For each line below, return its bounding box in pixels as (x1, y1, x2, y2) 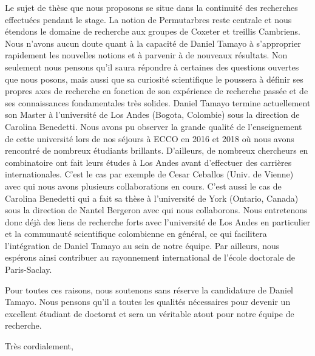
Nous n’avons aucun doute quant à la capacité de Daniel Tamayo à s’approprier (5, 36, 301, 49)
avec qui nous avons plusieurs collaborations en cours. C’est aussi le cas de (5, 179, 282, 192)
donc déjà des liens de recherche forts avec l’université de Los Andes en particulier (5, 215, 311, 228)
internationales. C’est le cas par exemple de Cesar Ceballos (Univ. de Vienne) (5, 168, 294, 180)
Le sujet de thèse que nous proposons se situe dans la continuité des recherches (5, 1, 298, 13)
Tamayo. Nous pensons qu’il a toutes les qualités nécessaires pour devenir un (5, 295, 291, 308)
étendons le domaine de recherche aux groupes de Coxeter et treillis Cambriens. (5, 25, 300, 38)
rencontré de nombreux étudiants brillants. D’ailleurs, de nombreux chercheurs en (5, 144, 308, 157)
